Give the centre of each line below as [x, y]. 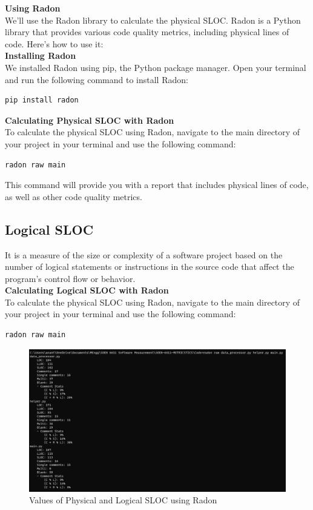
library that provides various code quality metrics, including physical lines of [147, 32]
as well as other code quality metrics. [74, 196]
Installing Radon [41, 55]
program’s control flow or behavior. [70, 278]
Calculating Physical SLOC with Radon [90, 120]
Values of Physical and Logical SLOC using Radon [123, 500]
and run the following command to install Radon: [97, 79]
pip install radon [42, 100]
